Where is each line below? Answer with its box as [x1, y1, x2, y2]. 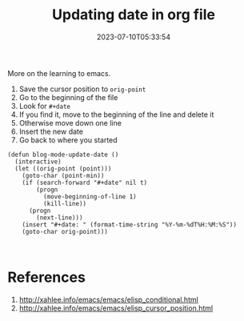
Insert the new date [18, 126, 83, 136]
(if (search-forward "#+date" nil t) [22, 179, 148, 187]
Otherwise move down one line [18, 118, 122, 127]
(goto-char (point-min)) [22, 171, 105, 179]
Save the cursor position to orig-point [18, 84, 146, 94]
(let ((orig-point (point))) [14, 164, 112, 173]
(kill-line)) [42, 199, 87, 207]
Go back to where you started [18, 134, 118, 145]
